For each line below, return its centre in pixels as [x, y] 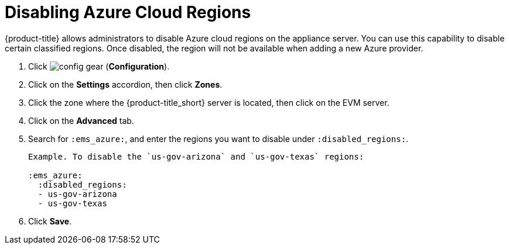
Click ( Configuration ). [99, 66]
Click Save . [50, 221]
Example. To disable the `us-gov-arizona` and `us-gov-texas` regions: [196, 156]
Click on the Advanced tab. [81, 120]
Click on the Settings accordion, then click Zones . [125, 84]
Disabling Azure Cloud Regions [128, 12]
